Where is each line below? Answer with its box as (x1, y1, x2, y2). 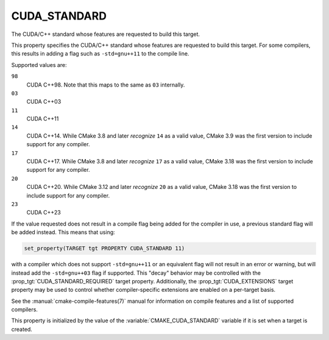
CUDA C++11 (26, 115, 59, 122)
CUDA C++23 (26, 209, 61, 216)
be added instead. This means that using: (11, 228, 115, 236)
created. (11, 325, 33, 333)
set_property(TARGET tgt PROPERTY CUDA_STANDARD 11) (24, 245, 185, 252)
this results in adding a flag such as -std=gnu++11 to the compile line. (11, 50, 189, 57)
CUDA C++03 (26, 98, 62, 105)
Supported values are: (11, 61, 67, 68)
